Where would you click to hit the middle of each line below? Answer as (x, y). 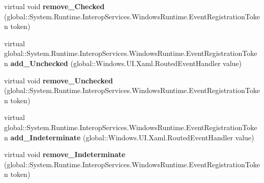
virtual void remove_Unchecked (58, 80)
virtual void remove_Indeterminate (65, 154)
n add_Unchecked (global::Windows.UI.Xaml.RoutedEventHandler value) (123, 63)
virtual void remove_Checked (54, 6)
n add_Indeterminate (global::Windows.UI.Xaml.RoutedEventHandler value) (129, 137)
